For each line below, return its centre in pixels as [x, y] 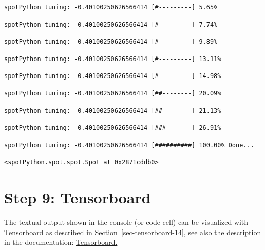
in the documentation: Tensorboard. [61, 242]
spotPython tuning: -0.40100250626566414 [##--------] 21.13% [113, 111]
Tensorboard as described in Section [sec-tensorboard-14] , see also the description [133, 232]
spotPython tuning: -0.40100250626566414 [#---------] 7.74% [111, 24]
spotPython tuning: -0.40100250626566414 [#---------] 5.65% [111, 7]
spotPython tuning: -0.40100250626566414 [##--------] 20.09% [113, 93]
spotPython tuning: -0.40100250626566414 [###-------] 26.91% [113, 128]
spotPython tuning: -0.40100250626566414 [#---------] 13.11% [113, 59]
